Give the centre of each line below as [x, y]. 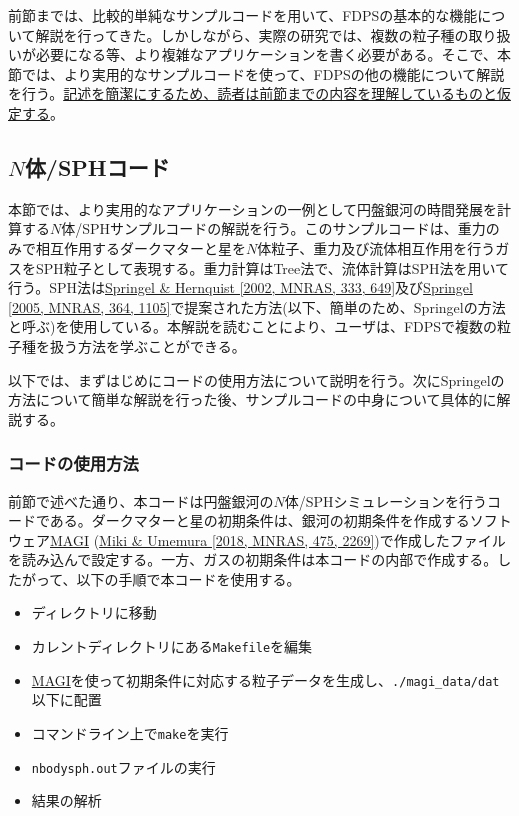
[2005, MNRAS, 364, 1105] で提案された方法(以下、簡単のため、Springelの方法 [257, 306]
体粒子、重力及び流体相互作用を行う [376, 247]
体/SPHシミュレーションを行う [385, 500]
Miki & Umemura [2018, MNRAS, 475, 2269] [237, 539]
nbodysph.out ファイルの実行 [123, 766]
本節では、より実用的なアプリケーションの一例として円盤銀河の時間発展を [253, 208]
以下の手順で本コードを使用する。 [188, 578]
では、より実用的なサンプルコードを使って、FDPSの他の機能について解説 [263, 73]
